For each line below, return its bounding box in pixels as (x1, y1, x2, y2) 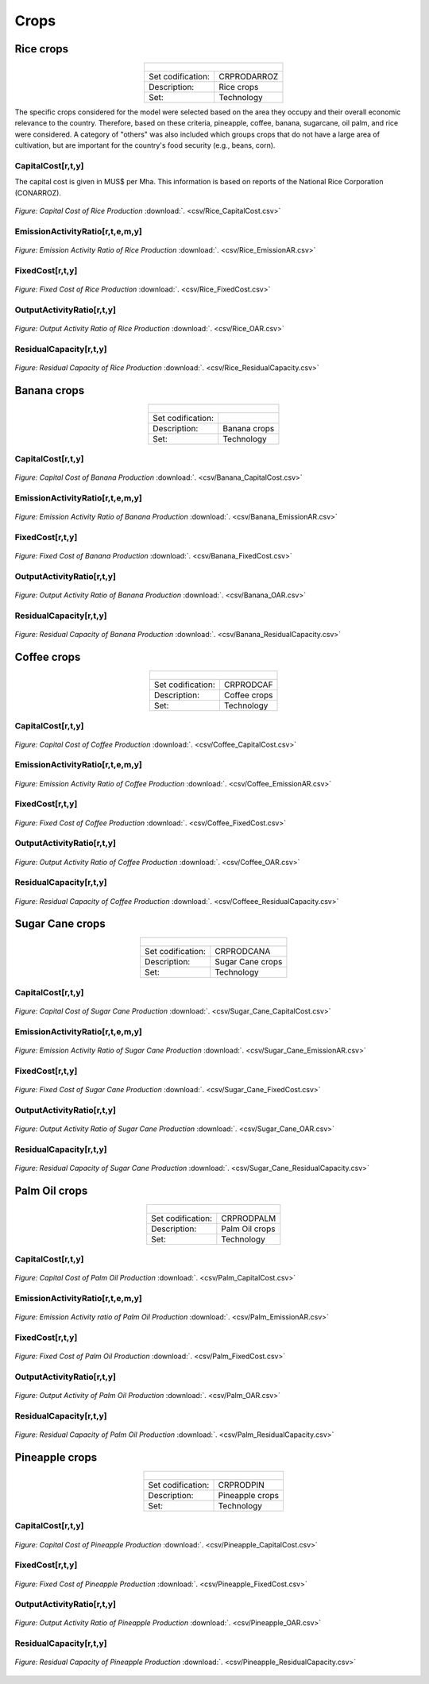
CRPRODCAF (223, 679, 273, 690)
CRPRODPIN (218, 1480, 265, 1490)
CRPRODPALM (221, 1212, 276, 1223)
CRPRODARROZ (218, 71, 279, 83)
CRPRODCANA (214, 946, 271, 957)
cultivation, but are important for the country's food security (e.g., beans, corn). (14, 141, 276, 150)
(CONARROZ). (14, 187, 61, 198)
